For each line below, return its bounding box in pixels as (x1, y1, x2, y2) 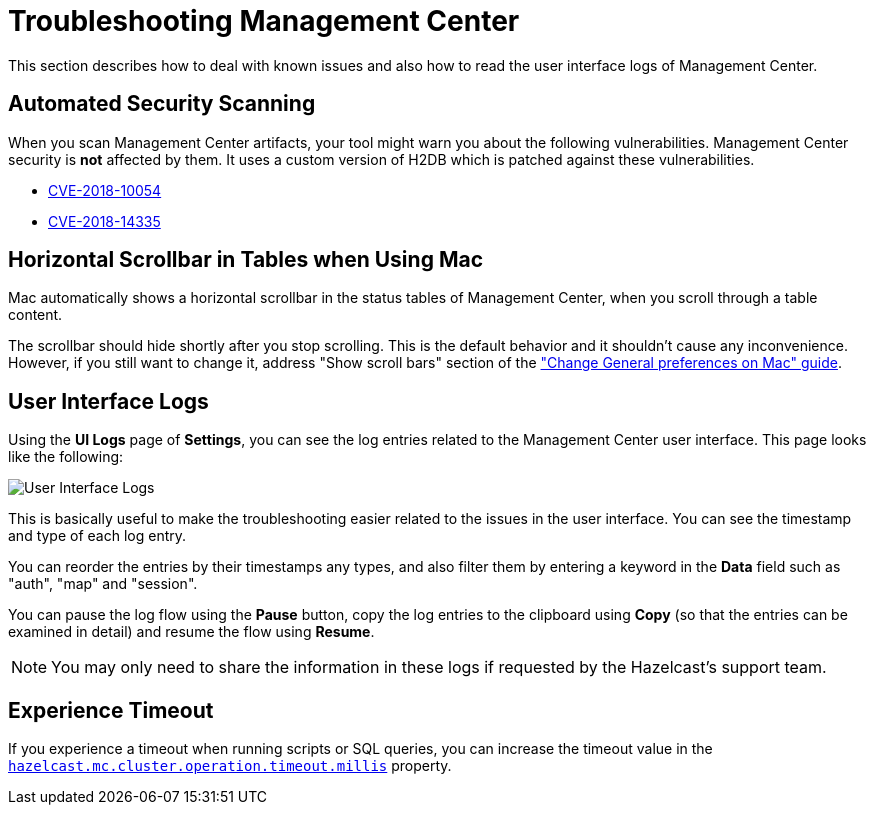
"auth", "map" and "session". (8, 575, 198, 593)
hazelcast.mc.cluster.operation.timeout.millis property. (8, 757, 452, 775)
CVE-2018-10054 (48, 181, 162, 199)
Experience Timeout (8, 697, 214, 723)
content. (8, 306, 63, 324)
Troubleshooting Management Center (8, 4, 520, 38)
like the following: (8, 448, 124, 466)
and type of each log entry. (8, 527, 187, 545)
